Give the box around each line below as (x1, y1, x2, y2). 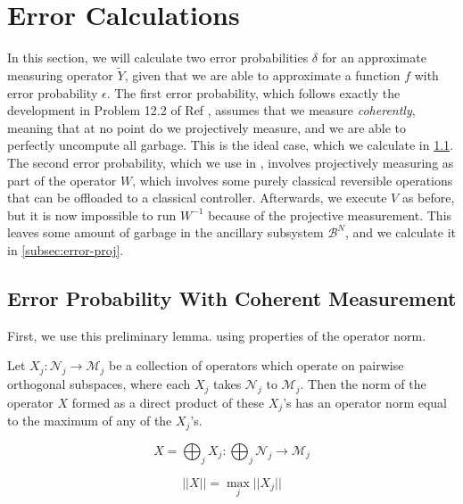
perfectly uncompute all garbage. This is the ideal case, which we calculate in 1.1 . (7, 136, 454, 154)
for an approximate (321, 48, 426, 67)
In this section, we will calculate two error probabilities (7, 48, 309, 67)
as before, (401, 188, 455, 207)
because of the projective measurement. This (208, 205, 452, 224)
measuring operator (7, 65, 113, 84)
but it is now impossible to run (7, 205, 177, 224)
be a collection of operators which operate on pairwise (108, 356, 404, 375)
